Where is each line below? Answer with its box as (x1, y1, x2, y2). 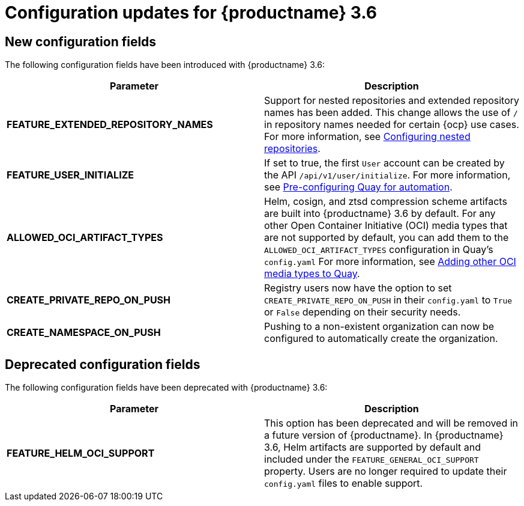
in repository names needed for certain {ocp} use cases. (264, 118, 519, 131)
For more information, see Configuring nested (264, 130, 471, 143)
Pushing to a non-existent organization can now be (264, 320, 495, 333)
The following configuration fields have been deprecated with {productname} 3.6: (5, 382, 328, 393)
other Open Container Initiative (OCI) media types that (264, 219, 508, 232)
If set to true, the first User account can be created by (264, 157, 505, 169)
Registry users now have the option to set (264, 282, 452, 294)
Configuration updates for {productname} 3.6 (5, 2, 377, 23)
